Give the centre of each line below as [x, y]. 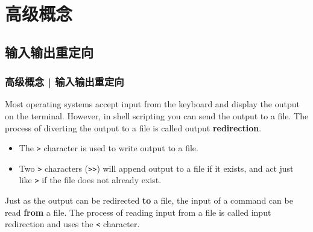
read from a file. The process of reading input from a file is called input [138, 212]
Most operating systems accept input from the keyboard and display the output [152, 104]
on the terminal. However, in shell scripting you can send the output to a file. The [157, 115]
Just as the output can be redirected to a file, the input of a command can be [149, 200]
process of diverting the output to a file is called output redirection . [133, 127]
